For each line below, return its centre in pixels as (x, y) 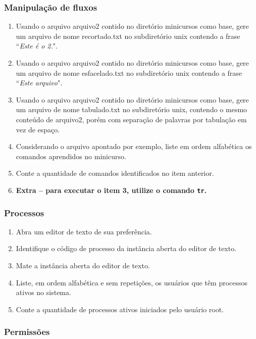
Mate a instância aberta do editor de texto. (83, 265)
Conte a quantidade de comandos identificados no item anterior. (115, 173)
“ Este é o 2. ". (37, 46)
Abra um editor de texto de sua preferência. (84, 231)
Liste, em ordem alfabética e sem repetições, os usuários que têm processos (132, 282)
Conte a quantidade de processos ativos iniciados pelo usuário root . (120, 309)
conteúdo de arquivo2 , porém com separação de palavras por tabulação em (131, 119)
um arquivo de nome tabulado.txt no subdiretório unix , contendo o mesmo (132, 109)
